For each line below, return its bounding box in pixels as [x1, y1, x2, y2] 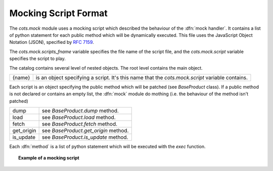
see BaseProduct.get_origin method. [41, 127, 129, 134]
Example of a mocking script [18, 155, 79, 161]
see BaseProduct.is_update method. [41, 134, 128, 141]
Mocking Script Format [9, 8, 108, 19]
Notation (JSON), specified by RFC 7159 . [9, 39, 95, 45]
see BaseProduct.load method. [41, 114, 116, 121]
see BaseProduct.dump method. [41, 107, 119, 115]
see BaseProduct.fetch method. [41, 121, 118, 128]
